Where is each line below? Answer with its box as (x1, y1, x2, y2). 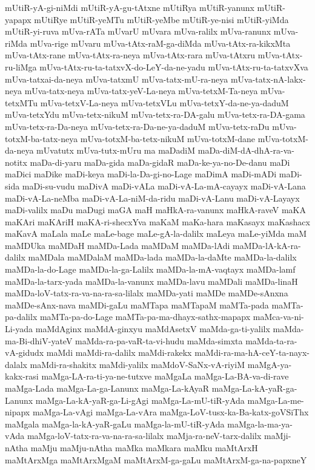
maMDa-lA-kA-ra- (233, 239, 301, 251)
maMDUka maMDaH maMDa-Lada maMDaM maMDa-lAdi (5, 239, 230, 251)
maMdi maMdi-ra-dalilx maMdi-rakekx (46, 346, 192, 359)
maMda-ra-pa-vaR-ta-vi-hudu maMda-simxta (75, 334, 243, 347)
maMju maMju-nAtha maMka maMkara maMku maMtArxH (30, 441, 258, 454)
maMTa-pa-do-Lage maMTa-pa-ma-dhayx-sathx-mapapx (39, 310, 251, 323)
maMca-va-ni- (253, 310, 304, 323)
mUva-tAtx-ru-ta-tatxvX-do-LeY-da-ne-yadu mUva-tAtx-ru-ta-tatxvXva (39, 60, 308, 73)
